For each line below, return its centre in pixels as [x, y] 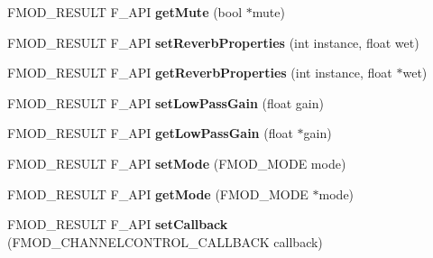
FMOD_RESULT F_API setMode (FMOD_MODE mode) [177, 163]
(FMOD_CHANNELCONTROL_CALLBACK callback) [165, 241]
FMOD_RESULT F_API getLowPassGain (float [150, 133]
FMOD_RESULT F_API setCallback [118, 224]
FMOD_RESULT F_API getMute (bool [125, 12]
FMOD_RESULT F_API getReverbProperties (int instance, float [200, 73]
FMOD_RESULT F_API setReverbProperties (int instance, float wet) [213, 42]
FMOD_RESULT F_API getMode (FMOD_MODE [158, 193]
